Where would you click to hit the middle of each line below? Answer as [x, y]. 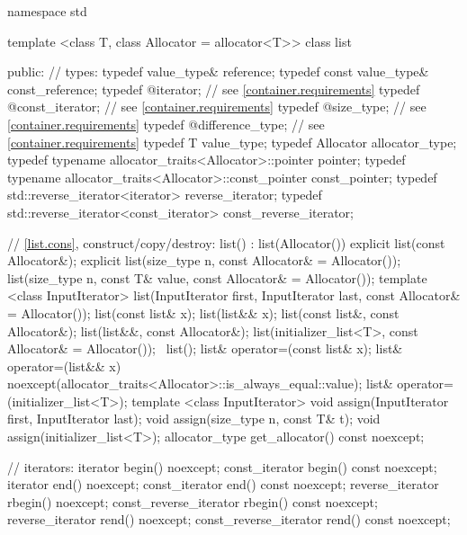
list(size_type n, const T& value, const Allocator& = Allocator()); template [217, 277]
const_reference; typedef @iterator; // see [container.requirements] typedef [214, 89]
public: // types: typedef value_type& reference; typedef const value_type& [218, 71]
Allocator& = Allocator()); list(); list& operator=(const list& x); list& [205, 348]
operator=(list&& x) [64, 366]
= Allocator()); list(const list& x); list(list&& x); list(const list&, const [203, 312]
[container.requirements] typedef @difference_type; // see [166, 124]
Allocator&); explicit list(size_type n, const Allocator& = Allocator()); [204, 260]
